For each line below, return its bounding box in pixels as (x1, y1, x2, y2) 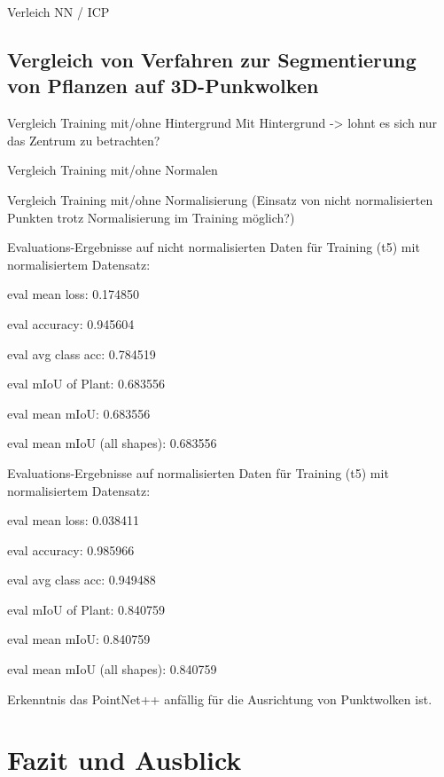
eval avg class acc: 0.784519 (7, 344, 156, 363)
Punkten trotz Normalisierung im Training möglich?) (7, 208, 295, 226)
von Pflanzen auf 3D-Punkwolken (7, 72, 319, 99)
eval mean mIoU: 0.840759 (7, 630, 151, 648)
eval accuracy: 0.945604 (7, 314, 135, 333)
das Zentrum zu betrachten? (7, 130, 160, 149)
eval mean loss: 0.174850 (7, 285, 140, 303)
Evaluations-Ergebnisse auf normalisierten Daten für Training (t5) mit (7, 463, 389, 482)
